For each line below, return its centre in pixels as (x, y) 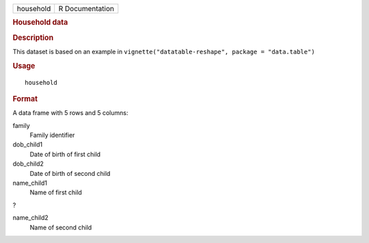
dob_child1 (28, 144)
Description (33, 38)
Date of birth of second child (70, 173)
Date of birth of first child (65, 154)
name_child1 (30, 183)
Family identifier (52, 135)
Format (25, 99)
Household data (40, 23)
